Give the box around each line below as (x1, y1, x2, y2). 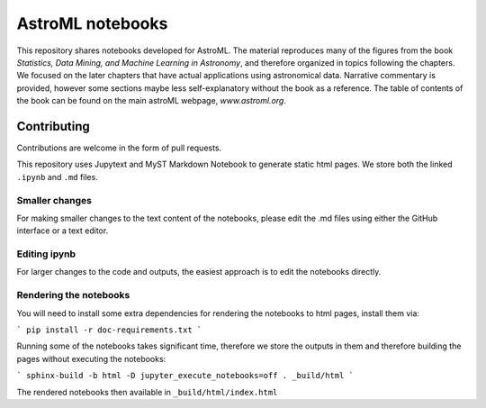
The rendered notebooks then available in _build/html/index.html (16, 386, 278, 397)
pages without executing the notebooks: (16, 353, 166, 364)
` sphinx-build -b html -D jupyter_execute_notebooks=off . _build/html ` (16, 370, 355, 381)
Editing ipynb (16, 248, 76, 260)
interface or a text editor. (16, 225, 109, 236)
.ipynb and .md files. (16, 171, 98, 182)
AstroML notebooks (16, 14, 168, 33)
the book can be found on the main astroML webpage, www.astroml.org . (16, 95, 287, 106)
